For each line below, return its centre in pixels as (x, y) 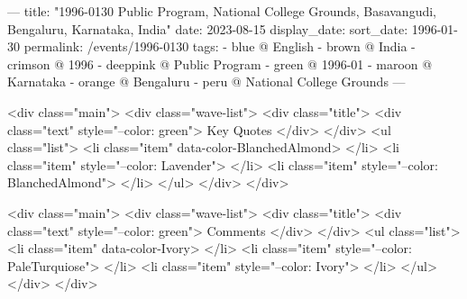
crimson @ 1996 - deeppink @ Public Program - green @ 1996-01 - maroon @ (220, 63)
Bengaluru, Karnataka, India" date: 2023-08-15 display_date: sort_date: (208, 28)
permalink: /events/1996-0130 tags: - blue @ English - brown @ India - (220, 46)
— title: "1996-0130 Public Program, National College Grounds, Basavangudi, (222, 11)
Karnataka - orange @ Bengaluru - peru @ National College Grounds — (206, 82)
